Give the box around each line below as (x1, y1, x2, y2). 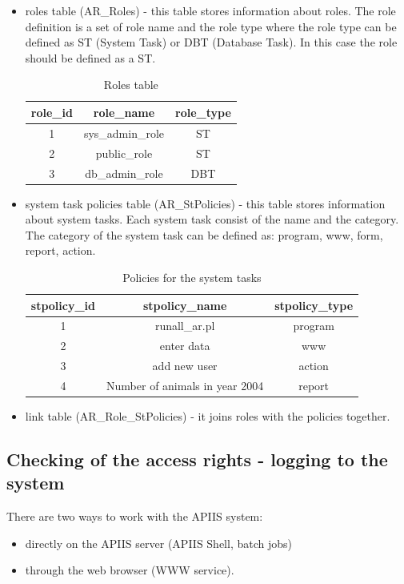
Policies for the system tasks (122, 268, 262, 285)
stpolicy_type (274, 296, 354, 313)
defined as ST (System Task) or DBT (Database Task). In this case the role (25, 34, 398, 50)
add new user (152, 357, 218, 374)
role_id (30, 103, 73, 120)
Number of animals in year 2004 (106, 377, 264, 393)
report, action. (25, 242, 96, 259)
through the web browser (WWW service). (25, 562, 234, 578)
